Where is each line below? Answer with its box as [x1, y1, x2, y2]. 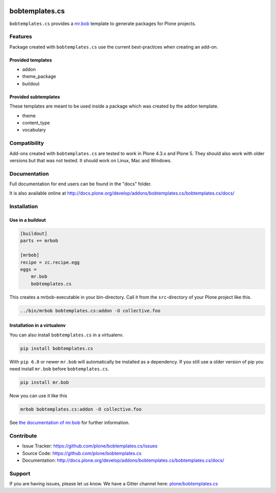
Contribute [9, 432, 37, 439]
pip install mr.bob [20, 379, 69, 385]
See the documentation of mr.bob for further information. [9, 419, 130, 425]
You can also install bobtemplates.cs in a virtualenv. [9, 332, 124, 338]
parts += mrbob [20, 238, 58, 244]
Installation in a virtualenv [9, 323, 66, 329]
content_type [22, 120, 50, 125]
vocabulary [22, 127, 46, 133]
